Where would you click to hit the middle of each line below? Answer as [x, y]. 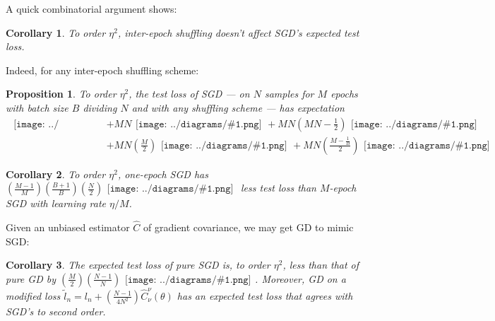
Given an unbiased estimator [68, 227]
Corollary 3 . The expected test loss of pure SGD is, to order [138, 265]
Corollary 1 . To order [56, 32]
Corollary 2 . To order [56, 174]
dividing [100, 107]
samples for [289, 94]
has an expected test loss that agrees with [265, 295]
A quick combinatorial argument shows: [91, 8]
